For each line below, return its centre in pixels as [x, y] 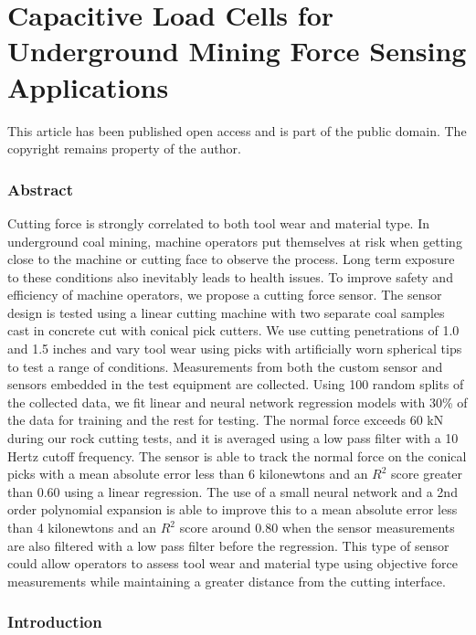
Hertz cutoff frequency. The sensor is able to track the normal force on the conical [237, 455]
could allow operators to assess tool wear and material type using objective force [233, 563]
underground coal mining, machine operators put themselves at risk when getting [235, 241]
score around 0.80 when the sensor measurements [317, 527]
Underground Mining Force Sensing [237, 51]
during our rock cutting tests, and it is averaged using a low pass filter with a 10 [233, 438]
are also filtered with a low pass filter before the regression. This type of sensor [228, 545]
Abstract [40, 189]
